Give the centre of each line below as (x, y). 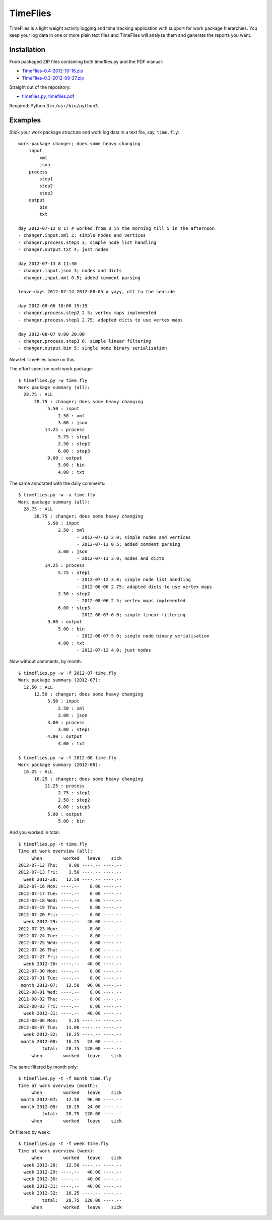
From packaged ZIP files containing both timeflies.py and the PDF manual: (86, 61)
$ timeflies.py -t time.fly (53, 844)
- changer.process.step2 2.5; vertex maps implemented (87, 313)
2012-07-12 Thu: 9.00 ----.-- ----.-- (70, 865)
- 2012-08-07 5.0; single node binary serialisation (143, 636)
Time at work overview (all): (56, 851)
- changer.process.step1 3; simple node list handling (87, 242)
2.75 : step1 (74, 793)
